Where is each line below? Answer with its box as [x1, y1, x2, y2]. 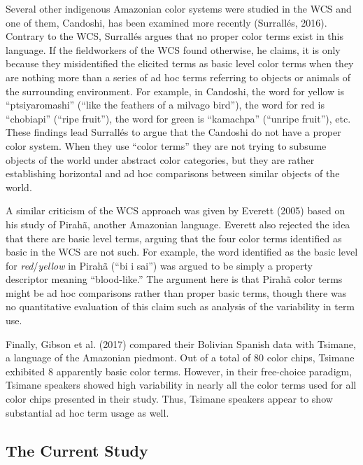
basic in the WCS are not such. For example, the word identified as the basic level [6, 244, 358, 259]
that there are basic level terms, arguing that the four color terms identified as [6, 230, 342, 245]
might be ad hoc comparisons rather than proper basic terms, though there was [6, 285, 347, 300]
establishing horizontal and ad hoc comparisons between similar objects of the [6, 166, 340, 181]
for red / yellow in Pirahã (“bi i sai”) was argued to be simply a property [6, 258, 313, 272]
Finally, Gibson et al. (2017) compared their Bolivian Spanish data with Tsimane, [6, 336, 356, 351]
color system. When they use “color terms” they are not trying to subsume [6, 138, 327, 153]
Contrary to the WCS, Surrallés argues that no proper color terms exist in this [6, 29, 343, 43]
